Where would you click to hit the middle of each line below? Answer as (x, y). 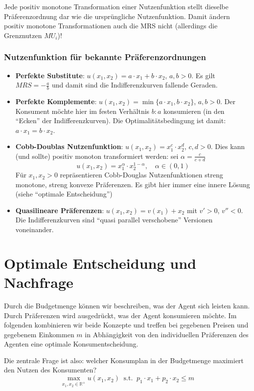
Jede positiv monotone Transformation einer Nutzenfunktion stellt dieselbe (116, 6)
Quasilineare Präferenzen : (60, 210)
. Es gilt (203, 75)
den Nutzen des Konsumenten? (50, 370)
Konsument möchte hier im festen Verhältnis (82, 111)
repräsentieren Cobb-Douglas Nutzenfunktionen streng (141, 175)
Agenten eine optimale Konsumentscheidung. (71, 344)
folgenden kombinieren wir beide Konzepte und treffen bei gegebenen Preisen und (126, 325)
